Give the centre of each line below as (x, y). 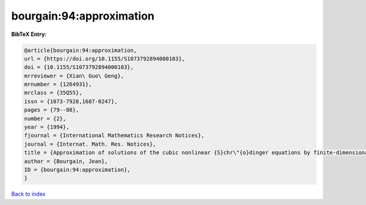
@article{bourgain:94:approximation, (81, 50)
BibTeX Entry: (29, 34)
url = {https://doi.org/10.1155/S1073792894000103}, (105, 59)
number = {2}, (45, 118)
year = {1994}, (47, 127)
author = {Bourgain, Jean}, (66, 161)
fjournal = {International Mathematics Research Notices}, (114, 135)
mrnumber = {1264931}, (58, 85)
